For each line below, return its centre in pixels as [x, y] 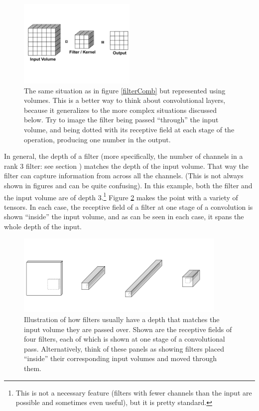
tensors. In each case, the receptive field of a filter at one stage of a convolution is [129, 206]
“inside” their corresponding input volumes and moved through [120, 358]
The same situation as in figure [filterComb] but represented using [125, 90]
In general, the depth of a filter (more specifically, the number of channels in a [124, 156]
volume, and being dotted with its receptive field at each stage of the [129, 129]
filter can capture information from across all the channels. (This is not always [124, 176]
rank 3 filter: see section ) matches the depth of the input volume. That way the [127, 166]
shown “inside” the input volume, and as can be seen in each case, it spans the [124, 216]
